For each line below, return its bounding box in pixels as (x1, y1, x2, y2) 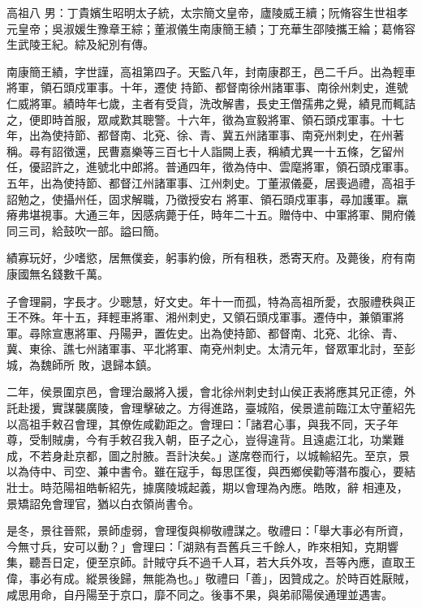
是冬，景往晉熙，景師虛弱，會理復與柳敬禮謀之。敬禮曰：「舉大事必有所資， (6, 522, 410, 539)
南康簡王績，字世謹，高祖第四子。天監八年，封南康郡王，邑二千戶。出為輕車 (6, 63, 416, 80)
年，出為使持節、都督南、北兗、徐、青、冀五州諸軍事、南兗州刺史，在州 (6, 127, 393, 144)
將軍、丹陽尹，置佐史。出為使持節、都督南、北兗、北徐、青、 (74, 324, 404, 341)
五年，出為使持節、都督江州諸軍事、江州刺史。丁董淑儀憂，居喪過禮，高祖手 (6, 174, 416, 191)
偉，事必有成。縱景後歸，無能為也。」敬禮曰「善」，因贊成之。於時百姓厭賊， (6, 570, 416, 586)
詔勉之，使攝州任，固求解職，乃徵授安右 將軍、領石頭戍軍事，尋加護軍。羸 (6, 190, 408, 207)
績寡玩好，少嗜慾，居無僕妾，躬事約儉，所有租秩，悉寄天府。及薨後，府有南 (6, 249, 416, 266)
